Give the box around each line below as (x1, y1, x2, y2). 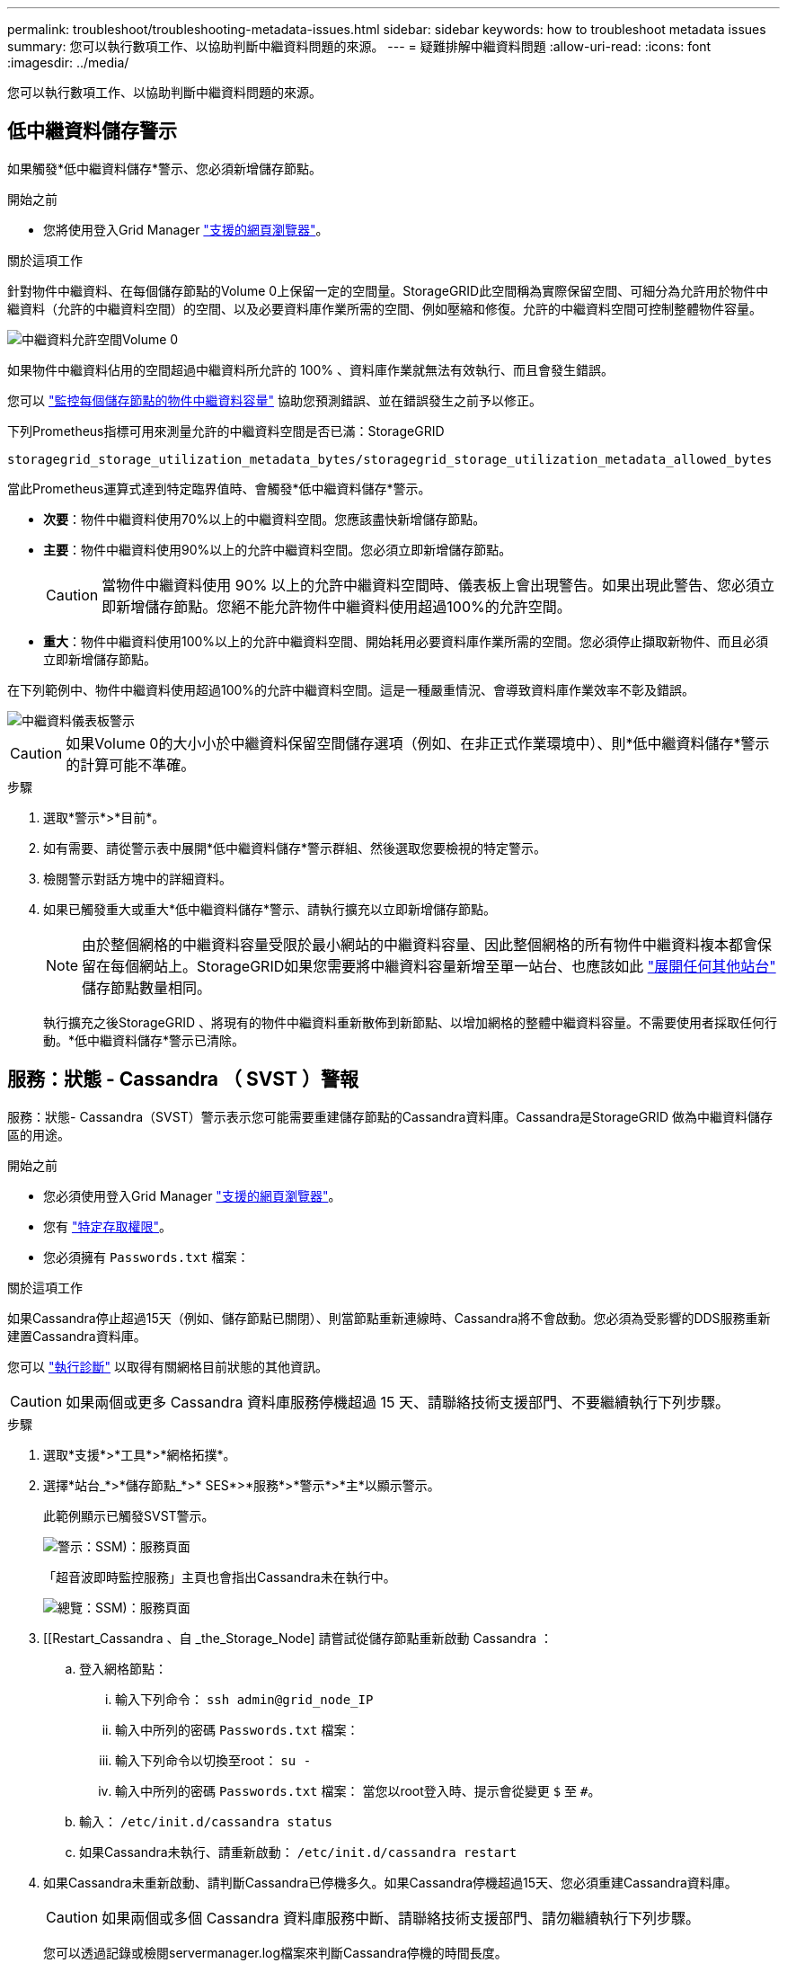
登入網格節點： (79, 1660, 167, 1676)
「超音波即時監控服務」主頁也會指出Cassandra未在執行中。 (43, 1568, 396, 1585)
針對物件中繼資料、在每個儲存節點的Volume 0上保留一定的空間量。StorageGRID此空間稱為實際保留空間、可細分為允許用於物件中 (7, 282, 769, 298)
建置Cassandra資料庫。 (7, 1328, 146, 1344)
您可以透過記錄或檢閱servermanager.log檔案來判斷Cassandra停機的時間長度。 (43, 1944, 508, 1960)
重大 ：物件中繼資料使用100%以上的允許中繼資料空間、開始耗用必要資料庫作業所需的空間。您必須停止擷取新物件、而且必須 (43, 633, 769, 649)
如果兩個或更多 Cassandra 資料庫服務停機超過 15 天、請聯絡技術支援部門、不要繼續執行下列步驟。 (66, 1392, 730, 1411)
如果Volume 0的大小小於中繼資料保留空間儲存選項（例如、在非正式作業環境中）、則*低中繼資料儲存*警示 (66, 733, 770, 752)
